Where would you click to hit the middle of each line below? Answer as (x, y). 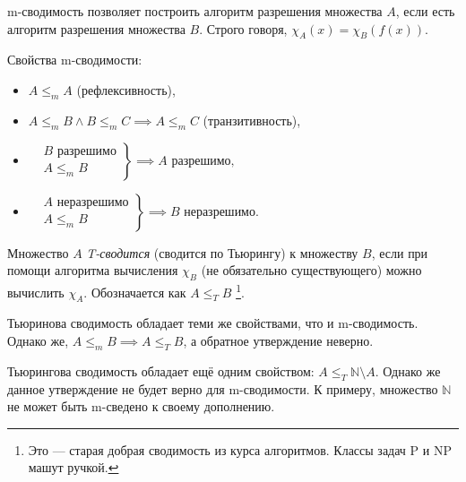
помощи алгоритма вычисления (93, 270)
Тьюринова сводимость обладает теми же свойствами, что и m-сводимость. (213, 323)
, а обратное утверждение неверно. (278, 341)
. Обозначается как (135, 292)
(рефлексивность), (126, 89)
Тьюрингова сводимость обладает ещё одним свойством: (161, 370)
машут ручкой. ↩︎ (73, 467)
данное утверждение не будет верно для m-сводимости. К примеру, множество (223, 388)
